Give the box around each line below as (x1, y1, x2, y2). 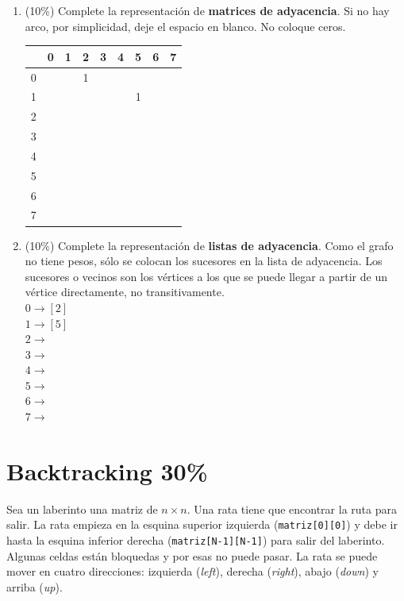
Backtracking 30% (6, 454, 208, 487)
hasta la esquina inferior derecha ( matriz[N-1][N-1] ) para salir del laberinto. (6, 532, 385, 549)
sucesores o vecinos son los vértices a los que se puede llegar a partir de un (25, 268, 387, 284)
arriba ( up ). (6, 578, 63, 595)
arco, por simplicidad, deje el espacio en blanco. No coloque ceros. (25, 17, 346, 34)
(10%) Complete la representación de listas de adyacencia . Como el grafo (25, 237, 394, 253)
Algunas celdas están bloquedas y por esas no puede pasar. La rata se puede (6, 547, 378, 564)
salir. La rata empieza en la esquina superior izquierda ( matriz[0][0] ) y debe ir (6, 516, 398, 533)
